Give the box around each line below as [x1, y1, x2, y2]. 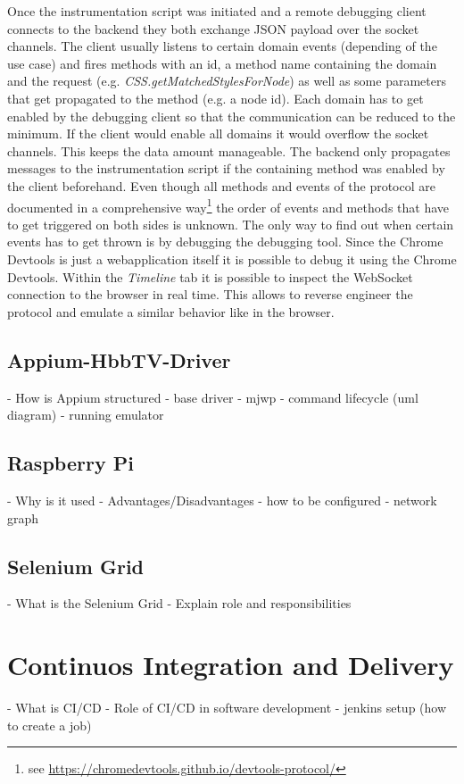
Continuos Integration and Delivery [7, 646, 454, 683]
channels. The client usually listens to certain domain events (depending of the [7, 37, 437, 55]
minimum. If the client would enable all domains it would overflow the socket [7, 124, 429, 143]
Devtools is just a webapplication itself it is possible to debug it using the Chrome [7, 249, 457, 268]
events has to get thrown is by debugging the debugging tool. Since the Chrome [7, 232, 443, 251]
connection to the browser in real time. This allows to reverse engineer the [7, 285, 413, 304]
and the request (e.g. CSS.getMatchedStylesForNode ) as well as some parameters [7, 71, 446, 90]
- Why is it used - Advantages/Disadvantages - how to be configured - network [7, 490, 437, 509]
